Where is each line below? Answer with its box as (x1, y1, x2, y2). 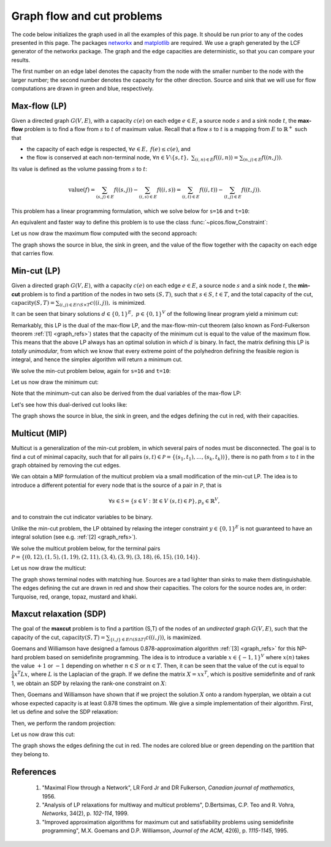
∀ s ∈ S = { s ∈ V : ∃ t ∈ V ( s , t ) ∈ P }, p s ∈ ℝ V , (108, 497, 220, 506)
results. (11, 56, 31, 64)
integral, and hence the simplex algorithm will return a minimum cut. (11, 356, 183, 363)
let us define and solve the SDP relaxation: (11, 708, 119, 716)
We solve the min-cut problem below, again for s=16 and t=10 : (11, 367, 171, 374)
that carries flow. (11, 250, 55, 257)
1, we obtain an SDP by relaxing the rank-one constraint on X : (11, 680, 167, 687)
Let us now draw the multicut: (11, 564, 87, 572)
